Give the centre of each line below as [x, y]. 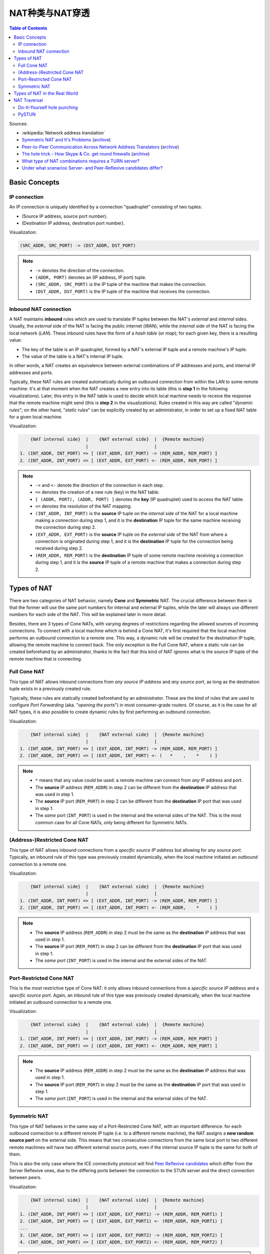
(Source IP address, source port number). [64, 216]
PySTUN [27, 114]
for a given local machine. [36, 417]
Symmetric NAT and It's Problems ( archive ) [66, 140]
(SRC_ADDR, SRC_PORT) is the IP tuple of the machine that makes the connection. [121, 284]
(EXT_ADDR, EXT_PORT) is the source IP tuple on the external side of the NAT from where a [131, 534]
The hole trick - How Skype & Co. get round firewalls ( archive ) [86, 154]
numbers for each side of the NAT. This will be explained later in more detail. [88, 614]
